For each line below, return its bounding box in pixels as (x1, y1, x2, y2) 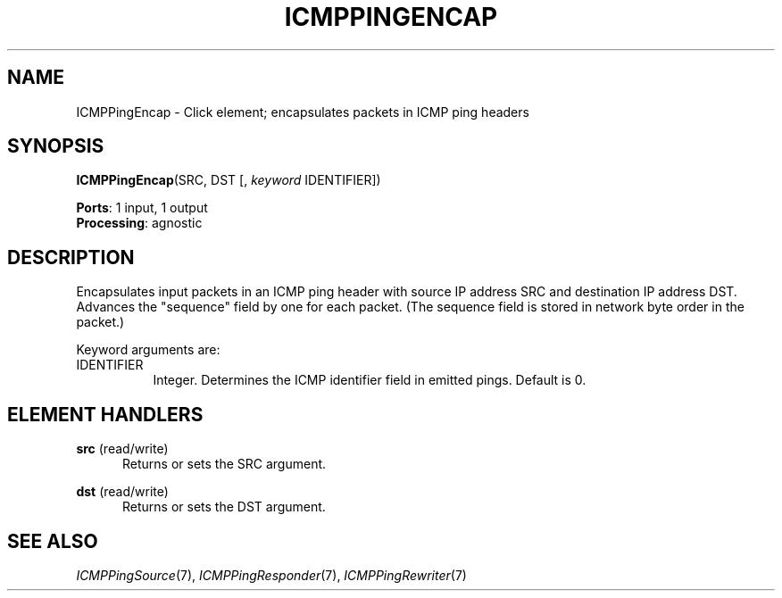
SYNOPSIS (7, 135, 104, 158)
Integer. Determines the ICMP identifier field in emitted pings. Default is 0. (153, 372, 586, 388)
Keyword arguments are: (76, 342, 220, 358)
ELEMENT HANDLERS (7, 403, 204, 426)
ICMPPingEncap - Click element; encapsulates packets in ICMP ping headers (76, 104, 529, 120)
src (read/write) (76, 441, 169, 457)
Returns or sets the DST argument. (122, 499, 326, 515)
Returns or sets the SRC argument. (122, 456, 327, 472)
